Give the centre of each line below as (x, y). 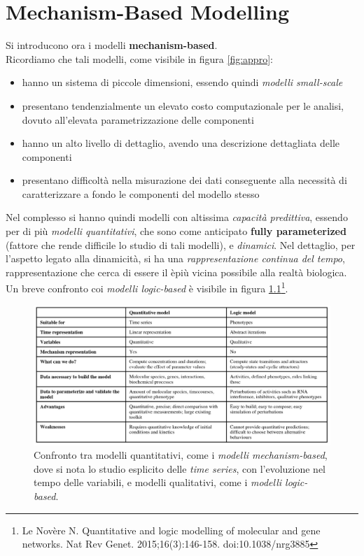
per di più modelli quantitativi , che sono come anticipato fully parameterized (176, 231)
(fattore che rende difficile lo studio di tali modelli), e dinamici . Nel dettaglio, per (181, 244)
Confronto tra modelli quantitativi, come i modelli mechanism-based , (181, 455)
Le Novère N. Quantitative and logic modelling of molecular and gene (171, 530)
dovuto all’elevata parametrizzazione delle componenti (138, 119)
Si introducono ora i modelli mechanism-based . (112, 45)
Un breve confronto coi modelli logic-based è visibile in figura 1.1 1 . (147, 287)
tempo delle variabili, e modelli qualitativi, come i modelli (158, 482)
